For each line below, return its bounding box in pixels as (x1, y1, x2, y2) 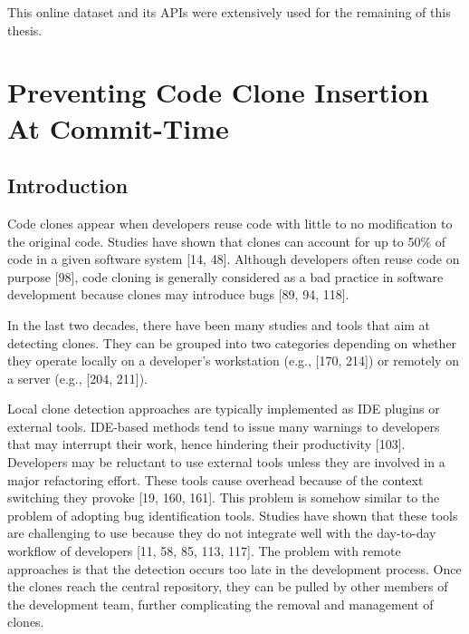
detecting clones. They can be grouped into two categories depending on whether (7, 333, 457, 352)
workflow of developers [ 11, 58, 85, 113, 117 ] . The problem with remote (7, 541, 401, 561)
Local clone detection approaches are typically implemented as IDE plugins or (7, 399, 440, 418)
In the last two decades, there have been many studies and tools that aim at (7, 315, 431, 334)
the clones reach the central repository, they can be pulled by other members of (7, 577, 448, 596)
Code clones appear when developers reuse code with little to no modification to (7, 213, 453, 232)
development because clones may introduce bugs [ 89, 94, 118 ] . (7, 285, 349, 304)
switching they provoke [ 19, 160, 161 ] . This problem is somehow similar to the (7, 488, 440, 507)
